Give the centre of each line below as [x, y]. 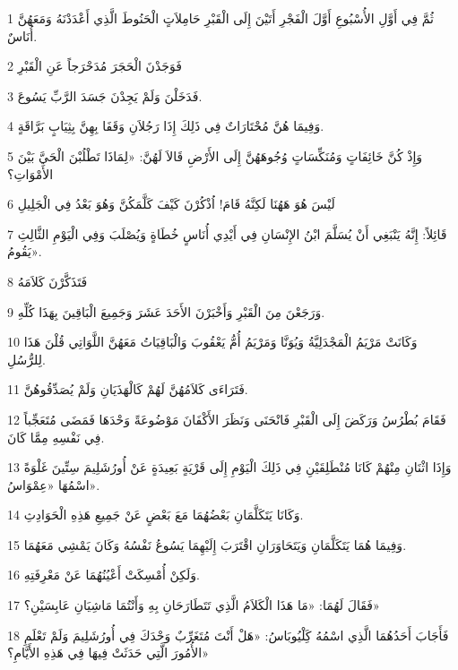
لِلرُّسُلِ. [26, 359]
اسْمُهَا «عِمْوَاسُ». [54, 484]
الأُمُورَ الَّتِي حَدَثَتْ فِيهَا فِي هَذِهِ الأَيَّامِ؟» [108, 653]
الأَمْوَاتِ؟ [30, 173]
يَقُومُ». [25, 251]
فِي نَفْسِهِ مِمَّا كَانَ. [56, 437]
